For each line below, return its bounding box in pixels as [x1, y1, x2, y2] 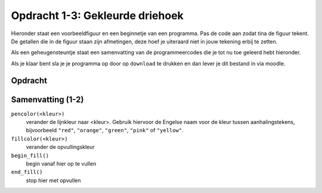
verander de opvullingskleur [26, 144, 95, 151]
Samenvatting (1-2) [11, 94, 84, 104]
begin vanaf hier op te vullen [26, 160, 97, 167]
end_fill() [11, 169, 43, 176]
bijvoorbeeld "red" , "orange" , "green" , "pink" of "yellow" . [26, 127, 184, 134]
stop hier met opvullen [26, 176, 81, 184]
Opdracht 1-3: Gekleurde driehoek [11, 9, 184, 22]
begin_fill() [11, 152, 49, 159]
